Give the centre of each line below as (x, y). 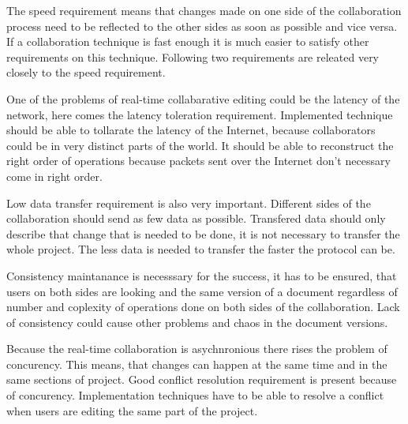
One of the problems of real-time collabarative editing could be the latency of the (203, 98)
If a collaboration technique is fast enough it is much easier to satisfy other (188, 41)
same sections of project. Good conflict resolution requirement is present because (202, 379)
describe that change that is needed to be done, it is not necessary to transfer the (203, 233)
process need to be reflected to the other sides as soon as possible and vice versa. (202, 26)
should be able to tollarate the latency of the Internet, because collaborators (191, 130)
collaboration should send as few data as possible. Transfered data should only (196, 218)
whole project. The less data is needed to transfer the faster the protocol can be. (201, 249)
